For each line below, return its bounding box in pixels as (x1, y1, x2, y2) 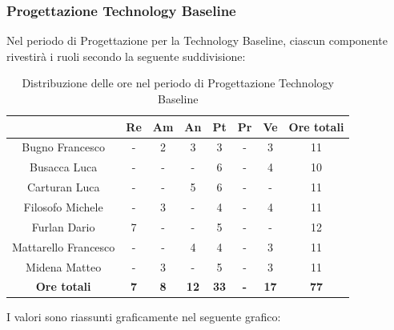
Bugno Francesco (22, 139, 105, 155)
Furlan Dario (31, 218, 95, 235)
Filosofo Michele (23, 198, 103, 215)
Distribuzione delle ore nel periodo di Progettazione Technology (22, 74, 334, 91)
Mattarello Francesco (12, 238, 115, 255)
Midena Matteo (26, 258, 102, 275)
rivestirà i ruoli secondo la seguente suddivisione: (6, 47, 246, 64)
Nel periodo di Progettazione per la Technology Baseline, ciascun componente (6, 32, 388, 49)
